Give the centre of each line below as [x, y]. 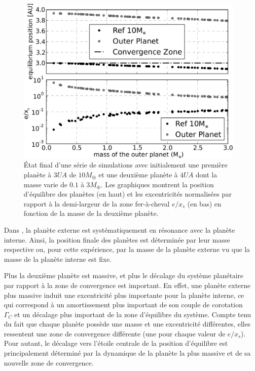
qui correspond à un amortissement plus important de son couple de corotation [123, 305]
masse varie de [46, 184]
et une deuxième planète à [138, 174]
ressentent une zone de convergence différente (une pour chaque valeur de [115, 333]
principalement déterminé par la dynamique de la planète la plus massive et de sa [127, 353]
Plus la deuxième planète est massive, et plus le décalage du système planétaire [124, 275]
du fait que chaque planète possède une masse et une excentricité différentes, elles [127, 324]
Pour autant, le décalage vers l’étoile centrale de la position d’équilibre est [116, 343]
